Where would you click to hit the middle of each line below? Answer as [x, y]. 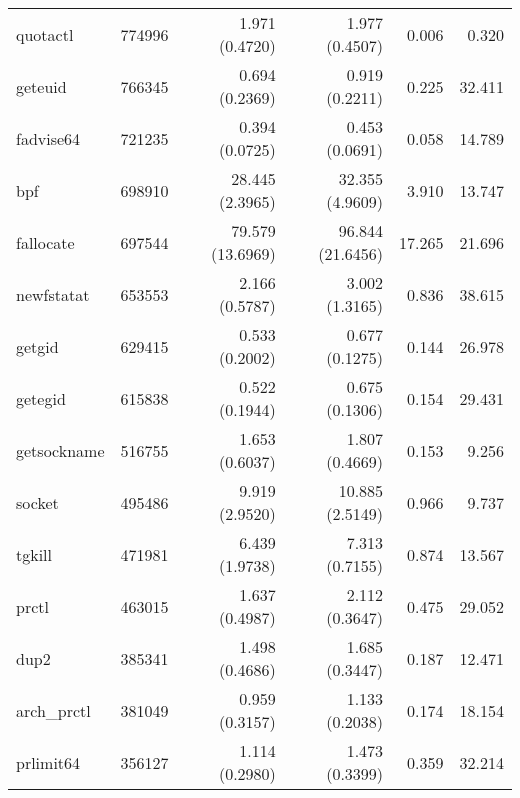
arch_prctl [53, 710]
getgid [37, 346]
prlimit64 [48, 762]
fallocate [45, 242]
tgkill [34, 554]
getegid [41, 398]
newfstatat [53, 294]
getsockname [60, 450]
